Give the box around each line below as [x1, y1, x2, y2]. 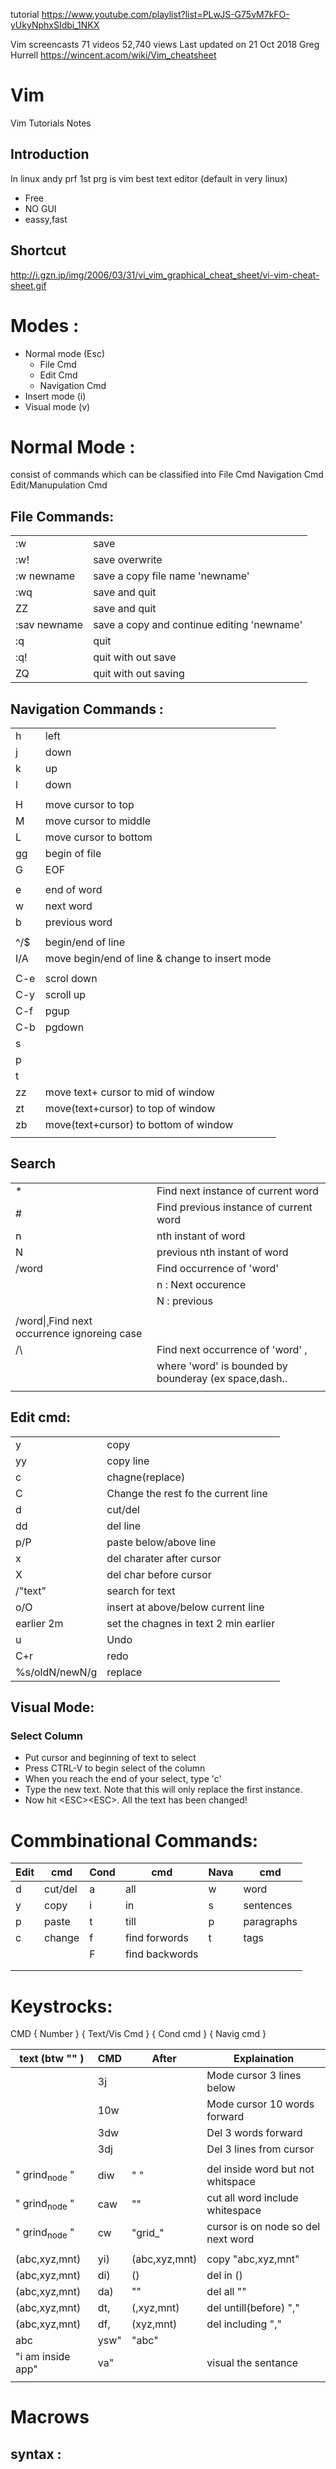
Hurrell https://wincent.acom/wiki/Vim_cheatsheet [10, 49, 217, 61]
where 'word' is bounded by [156, 1359, 288, 1373]
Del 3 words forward [206, 2126, 303, 2140]
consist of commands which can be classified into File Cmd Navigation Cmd [10, 469, 324, 481]
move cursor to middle [44, 814, 152, 828]
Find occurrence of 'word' [156, 1261, 280, 1275]
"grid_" [131, 2226, 165, 2240]
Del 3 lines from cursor [206, 2142, 315, 2156]
